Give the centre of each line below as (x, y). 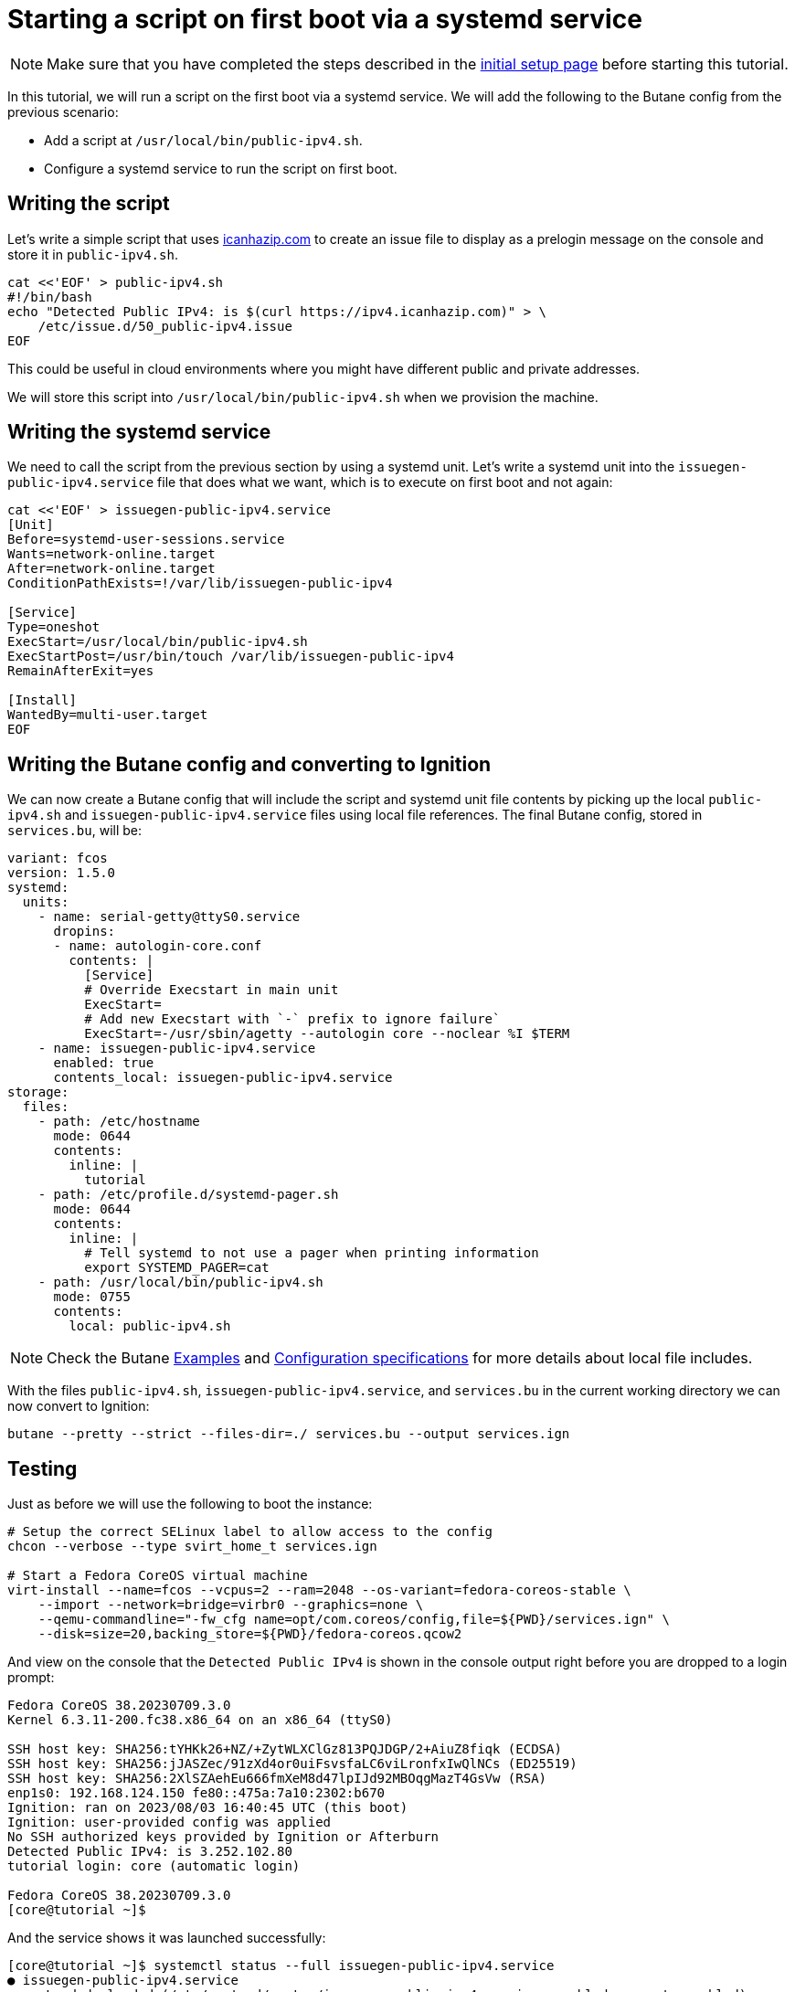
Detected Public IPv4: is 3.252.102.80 (150, 1852)
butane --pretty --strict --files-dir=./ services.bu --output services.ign (289, 1434)
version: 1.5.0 (62, 873)
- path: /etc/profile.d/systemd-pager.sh (188, 1195)
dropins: (85, 932)
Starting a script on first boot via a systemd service (325, 19)
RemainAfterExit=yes (81, 671)
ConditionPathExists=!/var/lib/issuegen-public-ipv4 (200, 583)
